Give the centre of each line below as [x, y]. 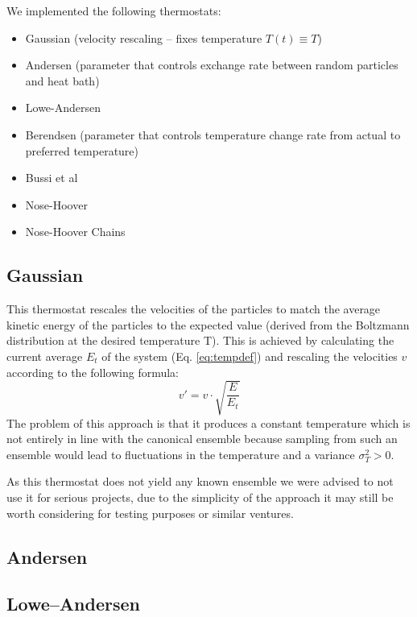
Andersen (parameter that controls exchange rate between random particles [212, 65]
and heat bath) [62, 80]
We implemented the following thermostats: [114, 10]
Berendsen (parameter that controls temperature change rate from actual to [213, 134]
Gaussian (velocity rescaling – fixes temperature [144, 37]
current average [45, 356]
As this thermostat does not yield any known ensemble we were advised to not [200, 481]
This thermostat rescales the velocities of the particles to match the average [194, 309]
